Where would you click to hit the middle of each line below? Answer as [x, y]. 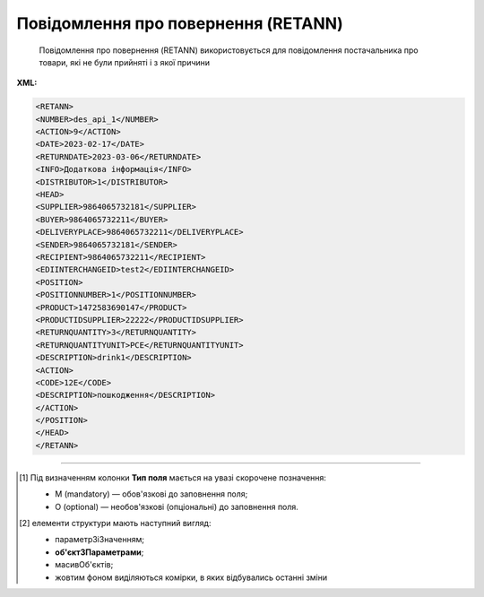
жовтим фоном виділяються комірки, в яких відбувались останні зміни [191, 577]
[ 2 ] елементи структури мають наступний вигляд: [115, 523]
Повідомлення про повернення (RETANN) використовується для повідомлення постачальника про [229, 50]
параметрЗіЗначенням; [100, 540]
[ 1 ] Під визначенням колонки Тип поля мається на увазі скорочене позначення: [173, 477]
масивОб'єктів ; [84, 565]
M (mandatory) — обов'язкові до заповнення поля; [151, 494]
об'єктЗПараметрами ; [99, 552]
